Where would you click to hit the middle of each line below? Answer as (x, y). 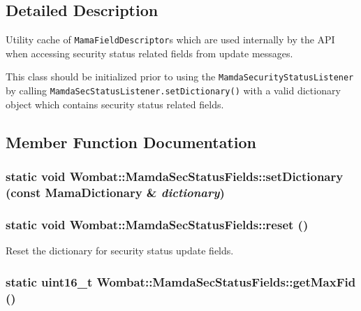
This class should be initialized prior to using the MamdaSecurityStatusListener (180, 77)
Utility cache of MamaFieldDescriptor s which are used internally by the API (170, 39)
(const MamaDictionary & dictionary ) (115, 192)
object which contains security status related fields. (115, 104)
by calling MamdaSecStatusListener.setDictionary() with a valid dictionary (173, 91)
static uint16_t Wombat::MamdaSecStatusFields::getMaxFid (181, 281)
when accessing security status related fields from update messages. (149, 53)
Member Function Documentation (131, 142)
